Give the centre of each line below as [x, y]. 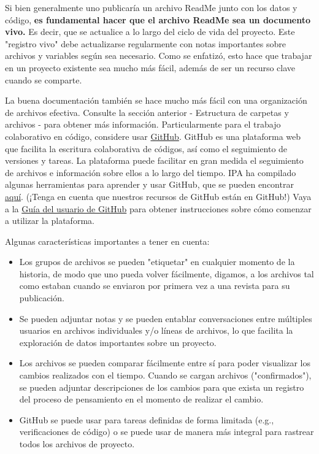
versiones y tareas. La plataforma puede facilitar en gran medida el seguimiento [154, 160]
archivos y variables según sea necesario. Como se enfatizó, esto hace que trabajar [159, 56]
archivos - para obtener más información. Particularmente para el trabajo [143, 124]
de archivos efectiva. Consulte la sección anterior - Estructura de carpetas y [147, 112]
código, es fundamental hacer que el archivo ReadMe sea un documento [158, 19]
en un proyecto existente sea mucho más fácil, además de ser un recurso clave [150, 67]
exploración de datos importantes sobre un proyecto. [118, 342]
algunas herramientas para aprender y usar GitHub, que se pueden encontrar [149, 184]
